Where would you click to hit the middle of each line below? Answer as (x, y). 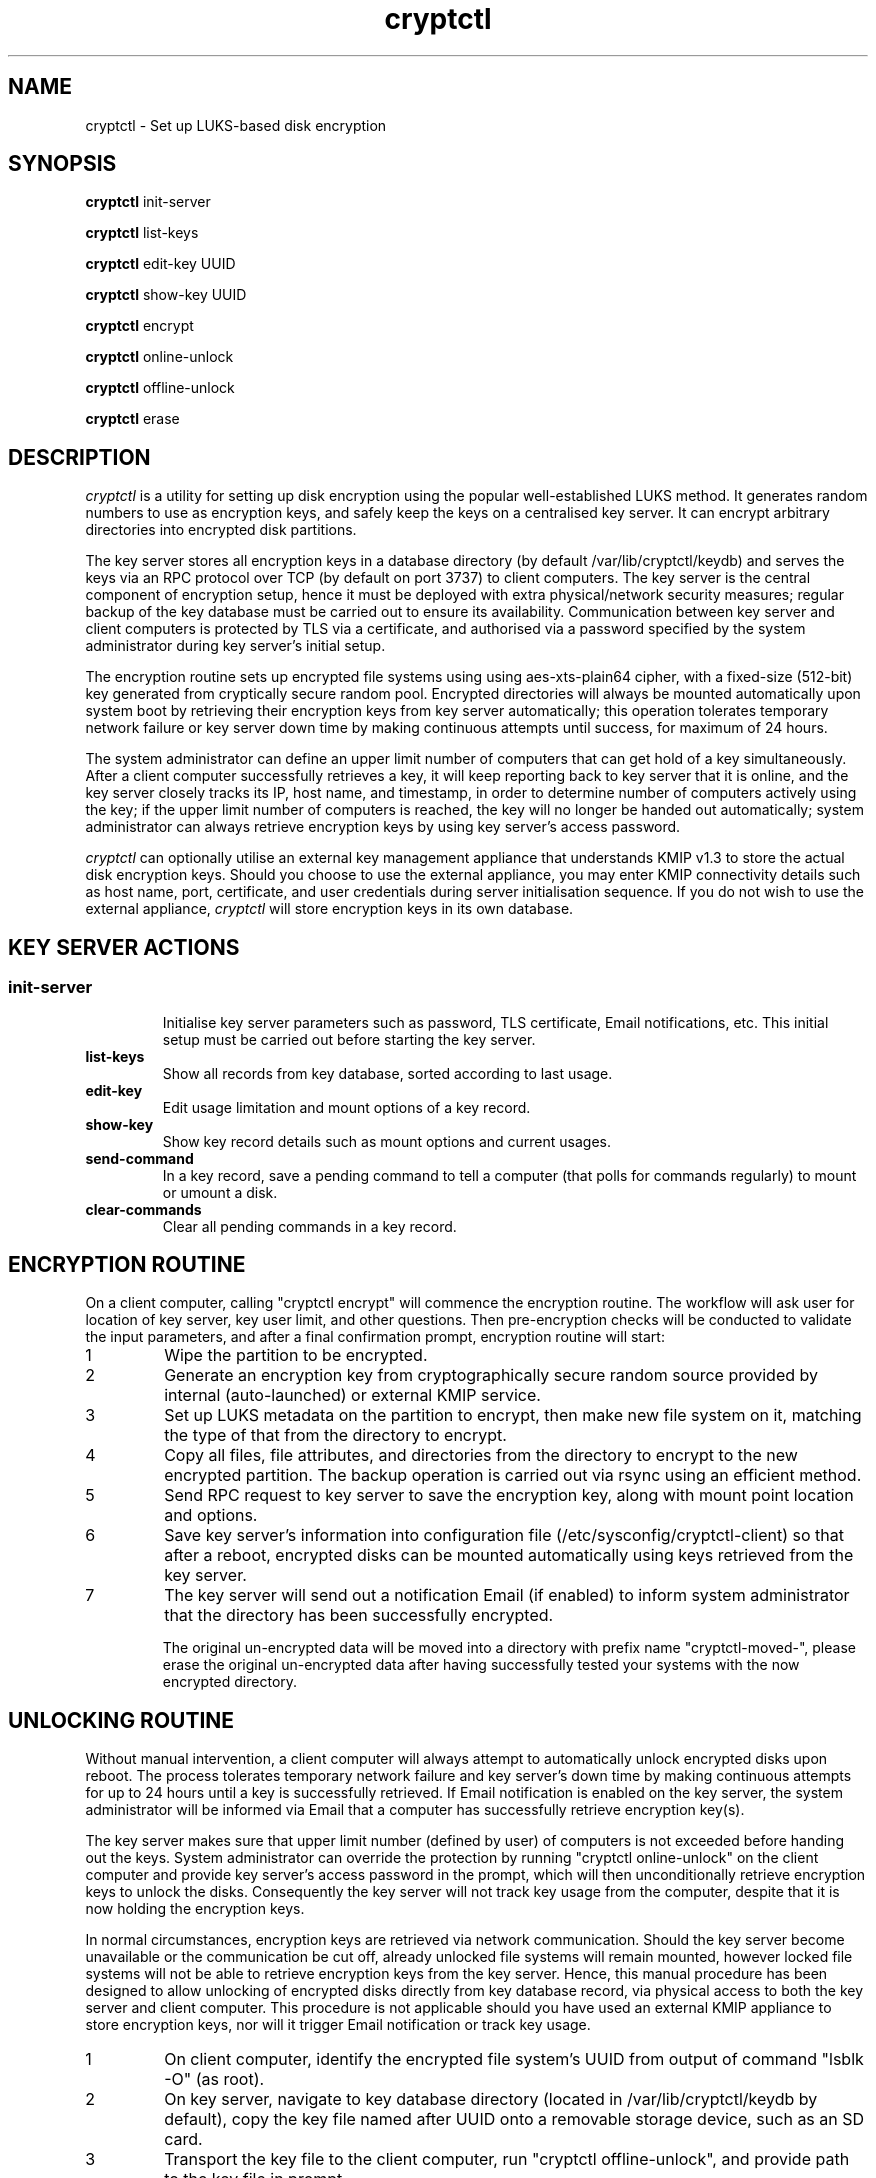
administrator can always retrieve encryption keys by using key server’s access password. (383, 827)
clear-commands (143, 1209)
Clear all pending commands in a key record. (309, 1226)
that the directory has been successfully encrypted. (359, 1615)
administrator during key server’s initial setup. (235, 646)
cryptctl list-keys (142, 233)
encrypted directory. (230, 1682)
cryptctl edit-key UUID (160, 264)
